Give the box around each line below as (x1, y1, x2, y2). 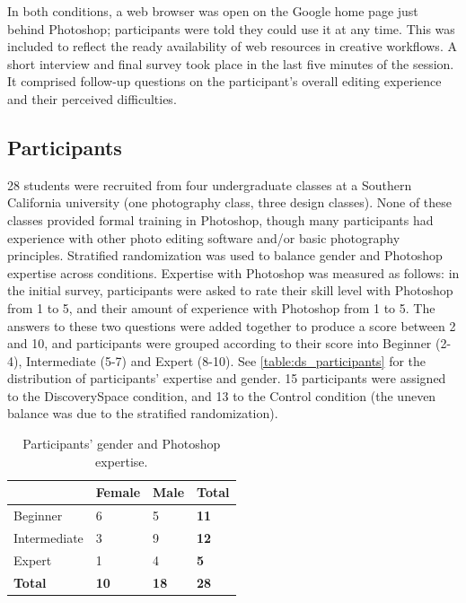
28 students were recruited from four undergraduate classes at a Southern (7, 175, 412, 194)
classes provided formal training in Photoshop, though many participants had (7, 210, 434, 229)
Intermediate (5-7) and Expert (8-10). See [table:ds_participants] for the (25, 351, 426, 370)
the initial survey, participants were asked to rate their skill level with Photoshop (7, 281, 453, 300)
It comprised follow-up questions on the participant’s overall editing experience (7, 72, 442, 91)
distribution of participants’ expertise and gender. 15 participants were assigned (7, 369, 446, 388)
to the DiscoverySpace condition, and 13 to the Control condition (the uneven (7, 386, 436, 405)
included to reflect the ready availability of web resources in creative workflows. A (7, 37, 457, 56)
